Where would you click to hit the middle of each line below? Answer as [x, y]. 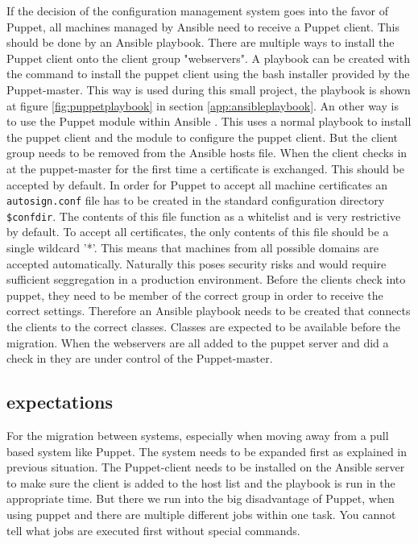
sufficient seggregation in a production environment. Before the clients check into [206, 279]
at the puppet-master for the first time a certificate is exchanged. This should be [206, 168]
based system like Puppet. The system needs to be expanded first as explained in [207, 451]
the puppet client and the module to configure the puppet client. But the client [202, 137]
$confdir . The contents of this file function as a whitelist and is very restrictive [204, 216]
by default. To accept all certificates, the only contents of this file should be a [198, 232]
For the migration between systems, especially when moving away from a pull [198, 435]
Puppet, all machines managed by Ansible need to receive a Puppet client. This [203, 26]
